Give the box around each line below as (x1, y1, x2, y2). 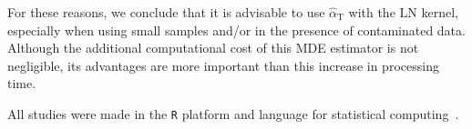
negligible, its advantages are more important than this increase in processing (7, 55, 439, 74)
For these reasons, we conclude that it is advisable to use (7, 3, 325, 21)
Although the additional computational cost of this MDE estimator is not (7, 38, 419, 57)
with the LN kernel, (348, 3, 458, 21)
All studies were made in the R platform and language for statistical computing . (7, 104, 459, 123)
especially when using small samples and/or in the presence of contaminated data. (7, 20, 466, 39)
